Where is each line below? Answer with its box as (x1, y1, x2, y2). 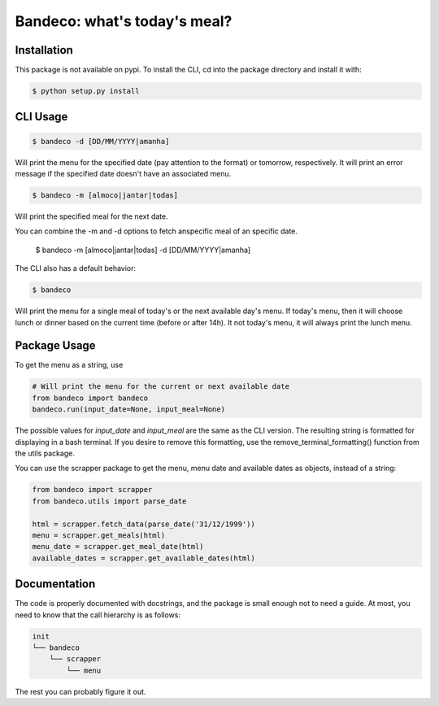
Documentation (15, 577, 96, 591)
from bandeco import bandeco (32, 393, 149, 403)
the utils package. (15, 448, 75, 458)
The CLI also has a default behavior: (15, 264, 137, 273)
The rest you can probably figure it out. (15, 686, 146, 696)
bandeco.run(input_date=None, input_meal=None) (32, 405, 225, 414)
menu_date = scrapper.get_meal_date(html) (32, 542, 204, 551)
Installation (15, 43, 73, 57)
